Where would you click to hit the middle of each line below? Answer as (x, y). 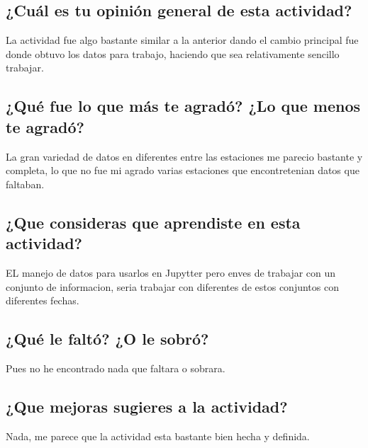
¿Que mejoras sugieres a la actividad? (147, 406)
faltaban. (25, 184)
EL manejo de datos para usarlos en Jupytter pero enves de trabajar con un (171, 272)
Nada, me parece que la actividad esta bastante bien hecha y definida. (158, 436)
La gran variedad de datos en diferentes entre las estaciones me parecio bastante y (184, 156)
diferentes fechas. (43, 300)
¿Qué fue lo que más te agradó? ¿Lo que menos (183, 106)
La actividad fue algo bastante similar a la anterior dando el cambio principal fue (182, 40)
